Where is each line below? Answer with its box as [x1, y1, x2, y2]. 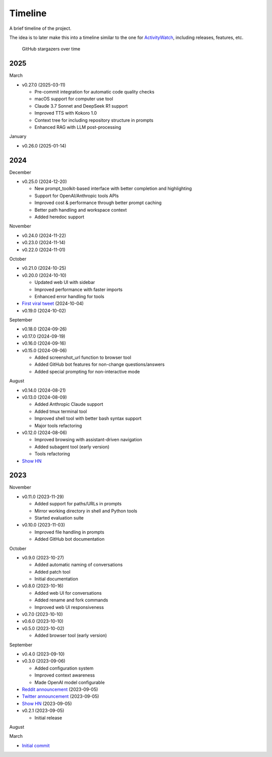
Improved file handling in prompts [34, 529, 104, 535]
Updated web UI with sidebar [34, 279, 95, 286]
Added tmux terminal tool [34, 408, 88, 414]
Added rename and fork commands [34, 597, 108, 603]
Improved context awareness [34, 672, 95, 678]
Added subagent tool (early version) [34, 444, 110, 450]
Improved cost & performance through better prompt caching [34, 200, 162, 206]
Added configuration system [34, 665, 94, 671]
